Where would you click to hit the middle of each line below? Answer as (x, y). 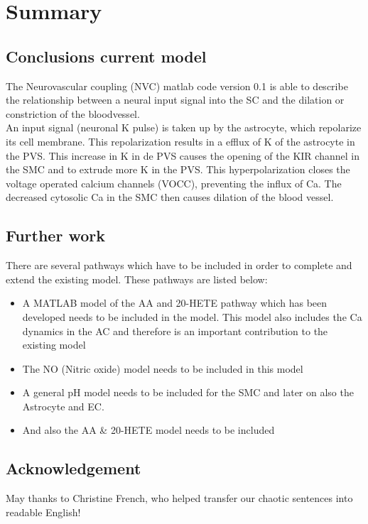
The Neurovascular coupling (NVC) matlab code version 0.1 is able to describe (177, 86)
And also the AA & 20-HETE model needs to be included (148, 430)
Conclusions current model (106, 56)
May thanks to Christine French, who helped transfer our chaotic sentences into (179, 498)
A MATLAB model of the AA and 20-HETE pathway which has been (175, 303)
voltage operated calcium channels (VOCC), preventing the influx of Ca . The (174, 183)
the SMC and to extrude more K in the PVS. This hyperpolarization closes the (178, 169)
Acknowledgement (74, 468)
